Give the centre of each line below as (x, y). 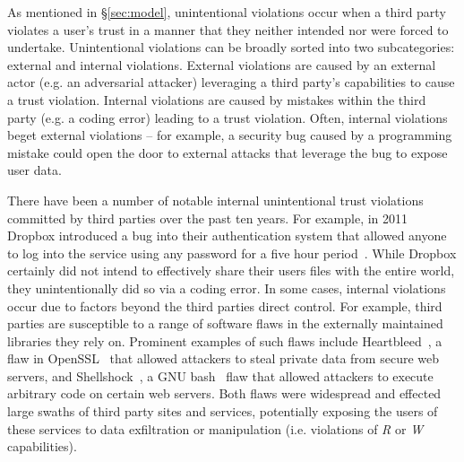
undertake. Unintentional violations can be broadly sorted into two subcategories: (231, 47)
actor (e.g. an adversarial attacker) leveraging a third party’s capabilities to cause (231, 82)
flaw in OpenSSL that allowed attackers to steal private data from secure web (223, 358)
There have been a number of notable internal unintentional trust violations (215, 200)
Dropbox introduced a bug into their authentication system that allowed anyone (227, 235)
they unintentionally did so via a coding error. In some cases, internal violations (227, 288)
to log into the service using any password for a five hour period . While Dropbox (232, 253)
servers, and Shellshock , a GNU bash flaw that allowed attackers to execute (220, 375)
